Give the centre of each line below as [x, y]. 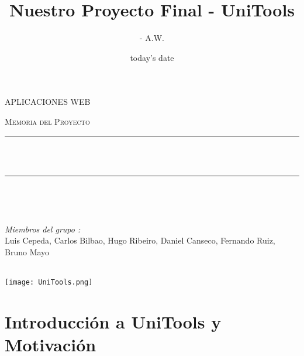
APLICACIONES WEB [48, 102]
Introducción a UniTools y [113, 322]
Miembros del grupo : [43, 229]
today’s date [152, 57]
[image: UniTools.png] [49, 283]
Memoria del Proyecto [47, 121]
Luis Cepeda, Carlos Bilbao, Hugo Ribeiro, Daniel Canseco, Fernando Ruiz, [140, 240]
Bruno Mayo [27, 252]
